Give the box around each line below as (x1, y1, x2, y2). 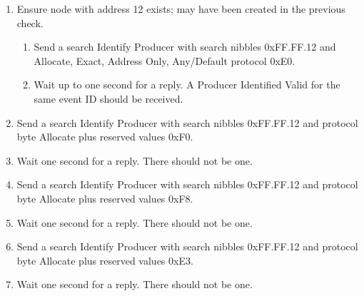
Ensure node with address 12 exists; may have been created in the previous (16, 1, 345, 16)
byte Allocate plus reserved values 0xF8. (16, 190, 193, 205)
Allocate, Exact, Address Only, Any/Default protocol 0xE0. (34, 53, 295, 68)
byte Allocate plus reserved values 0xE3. (16, 252, 193, 267)
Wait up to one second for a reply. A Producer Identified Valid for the (34, 77, 340, 92)
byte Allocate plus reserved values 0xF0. (16, 129, 193, 144)
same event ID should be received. (34, 91, 183, 106)
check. (16, 15, 44, 30)
